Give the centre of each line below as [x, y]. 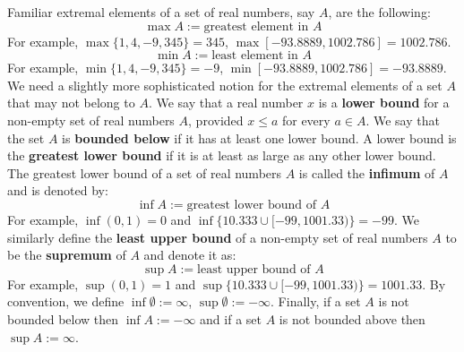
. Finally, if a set [316, 301]
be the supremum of [67, 255]
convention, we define [66, 301]
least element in [255, 56]
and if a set [231, 318]
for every [306, 120]
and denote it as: [190, 255]
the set [26, 137]
